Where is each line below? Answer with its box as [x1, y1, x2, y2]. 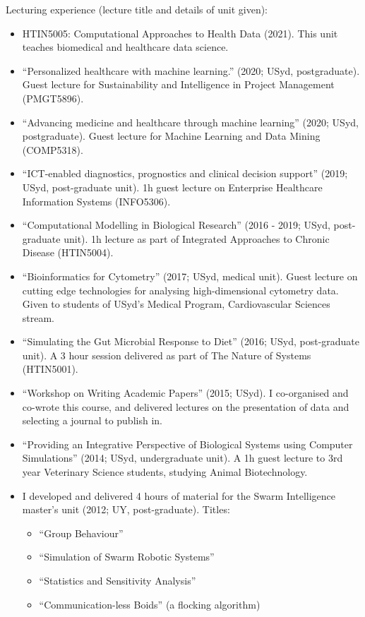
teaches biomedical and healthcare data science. [22, 40, 229, 54]
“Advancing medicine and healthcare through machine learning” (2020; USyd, [22, 114, 359, 129]
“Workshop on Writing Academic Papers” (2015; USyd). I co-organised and [22, 385, 349, 400]
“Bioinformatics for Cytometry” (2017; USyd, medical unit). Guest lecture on [22, 268, 358, 283]
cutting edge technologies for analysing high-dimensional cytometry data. [22, 282, 339, 297]
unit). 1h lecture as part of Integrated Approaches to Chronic [64, 231, 330, 246]
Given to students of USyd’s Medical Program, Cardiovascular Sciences [22, 296, 330, 311]
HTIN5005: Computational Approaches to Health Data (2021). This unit [22, 25, 338, 40]
